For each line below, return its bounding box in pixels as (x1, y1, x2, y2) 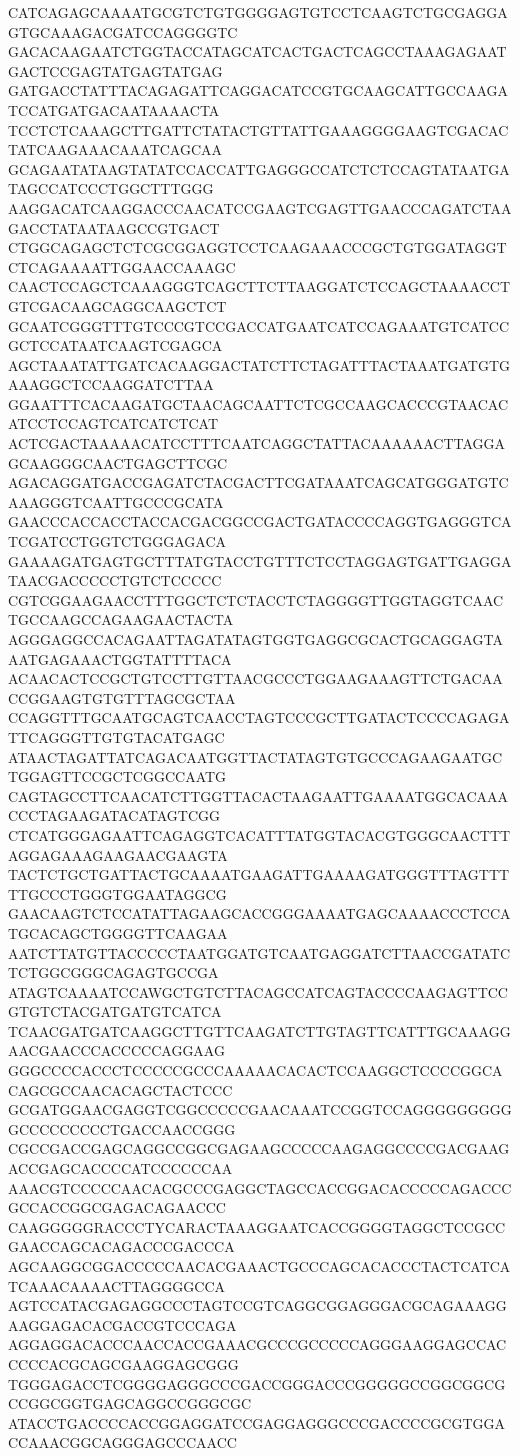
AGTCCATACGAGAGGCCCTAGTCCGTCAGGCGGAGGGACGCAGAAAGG (8, 1295, 507, 1316)
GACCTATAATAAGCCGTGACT (8, 217, 220, 238)
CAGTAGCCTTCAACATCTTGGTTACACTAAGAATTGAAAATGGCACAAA (8, 785, 509, 806)
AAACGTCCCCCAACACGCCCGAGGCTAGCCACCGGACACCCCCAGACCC (8, 1177, 512, 1198)
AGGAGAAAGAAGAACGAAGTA (8, 844, 228, 865)
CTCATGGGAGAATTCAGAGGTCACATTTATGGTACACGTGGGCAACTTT (8, 824, 511, 845)
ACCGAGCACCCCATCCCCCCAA (8, 1158, 233, 1179)
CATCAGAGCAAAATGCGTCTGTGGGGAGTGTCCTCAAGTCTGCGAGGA (8, 2, 508, 22)
